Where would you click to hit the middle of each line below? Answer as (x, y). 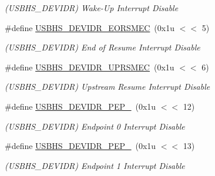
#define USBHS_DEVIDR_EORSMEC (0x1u (90, 27)
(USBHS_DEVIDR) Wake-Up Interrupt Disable (92, 8)
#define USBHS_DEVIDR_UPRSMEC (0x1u (90, 67)
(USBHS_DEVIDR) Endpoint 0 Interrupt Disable (95, 126)
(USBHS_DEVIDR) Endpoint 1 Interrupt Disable (95, 165)
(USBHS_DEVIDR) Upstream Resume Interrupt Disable (107, 87)
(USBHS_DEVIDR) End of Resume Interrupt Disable (103, 47)
